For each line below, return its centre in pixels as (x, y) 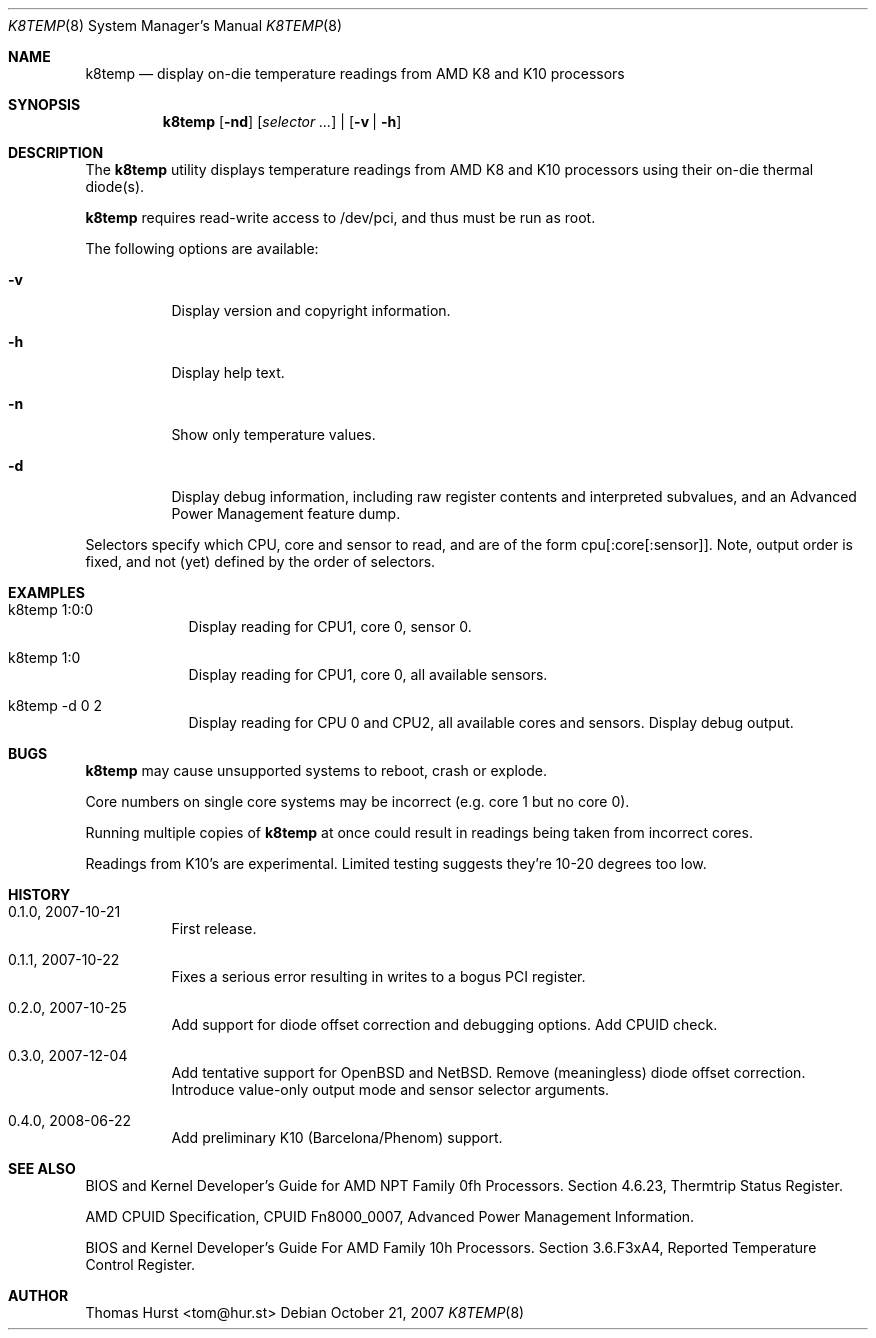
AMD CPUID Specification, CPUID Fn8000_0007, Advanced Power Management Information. (390, 1216)
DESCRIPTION (56, 152)
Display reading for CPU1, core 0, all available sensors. (368, 674)
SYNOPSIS (44, 104)
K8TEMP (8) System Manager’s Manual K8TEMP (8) (175, 25)
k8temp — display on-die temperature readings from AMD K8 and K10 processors (355, 73)
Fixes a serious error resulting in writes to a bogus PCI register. (378, 976)
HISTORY (39, 894)
